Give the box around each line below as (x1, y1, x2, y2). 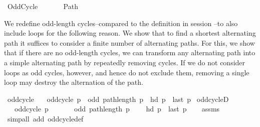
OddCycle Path (7, 1, 78, 11)
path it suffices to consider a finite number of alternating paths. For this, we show (4, 37, 255, 48)
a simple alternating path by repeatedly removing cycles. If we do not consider (4, 57, 245, 67)
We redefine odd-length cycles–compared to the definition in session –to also (4, 18, 238, 28)
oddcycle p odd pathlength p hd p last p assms (14, 103, 220, 114)
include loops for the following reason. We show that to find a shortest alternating (4, 28, 256, 38)
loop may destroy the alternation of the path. (4, 77, 143, 87)
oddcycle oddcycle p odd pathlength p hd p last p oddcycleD (7, 93, 229, 104)
